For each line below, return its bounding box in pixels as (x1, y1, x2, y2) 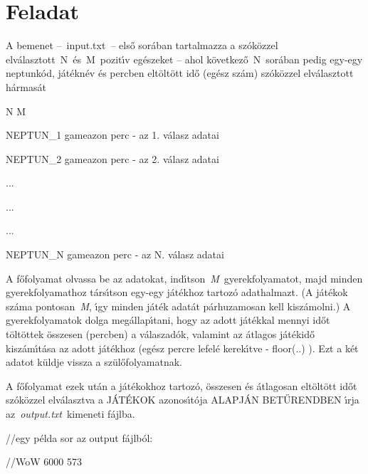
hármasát (6, 79, 46, 94)
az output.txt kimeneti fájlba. (6, 406, 135, 421)
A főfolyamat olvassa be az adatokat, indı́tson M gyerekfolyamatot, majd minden (6, 270, 363, 285)
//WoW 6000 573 (6, 454, 82, 469)
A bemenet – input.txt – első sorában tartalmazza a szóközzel (6, 38, 278, 53)
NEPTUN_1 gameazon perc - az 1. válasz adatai (6, 127, 219, 142)
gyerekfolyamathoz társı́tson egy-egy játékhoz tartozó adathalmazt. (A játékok (6, 285, 348, 300)
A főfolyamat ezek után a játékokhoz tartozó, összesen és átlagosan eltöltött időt (6, 378, 357, 393)
